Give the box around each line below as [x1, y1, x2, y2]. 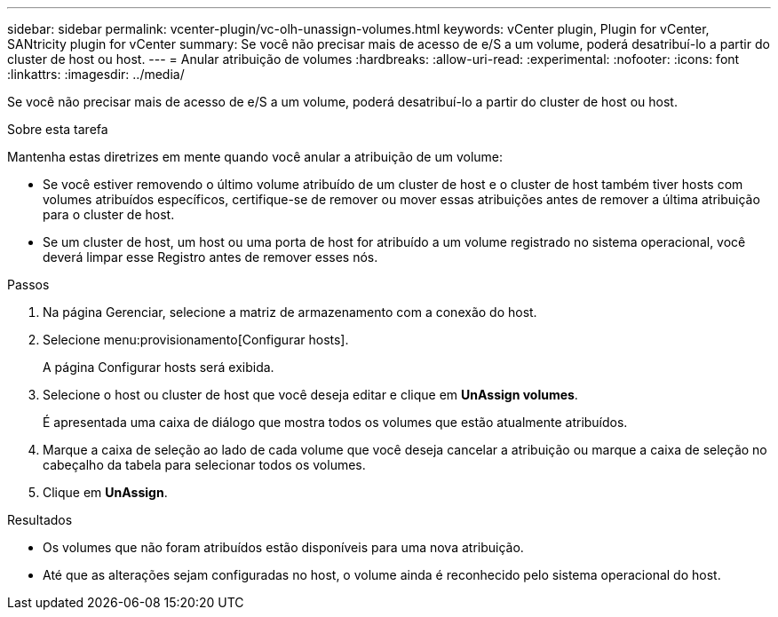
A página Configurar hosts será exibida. [43, 360, 274, 375]
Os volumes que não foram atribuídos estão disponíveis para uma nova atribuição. [43, 540, 524, 555]
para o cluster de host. [43, 207, 175, 222]
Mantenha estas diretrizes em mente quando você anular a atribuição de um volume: [7, 149, 504, 164]
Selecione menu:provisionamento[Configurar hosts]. [43, 332, 349, 347]
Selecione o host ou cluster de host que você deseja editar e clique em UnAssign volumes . [43, 387, 578, 402]
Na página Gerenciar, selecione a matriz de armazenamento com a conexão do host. [43, 305, 537, 320]
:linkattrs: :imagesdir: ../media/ [7, 67, 185, 82]
